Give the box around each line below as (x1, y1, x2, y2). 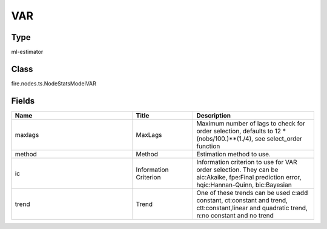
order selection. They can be (196, 165, 279, 174)
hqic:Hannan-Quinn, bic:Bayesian (196, 181, 292, 189)
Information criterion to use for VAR (196, 158, 297, 166)
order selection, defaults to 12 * (196, 127, 286, 135)
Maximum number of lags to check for (196, 119, 305, 127)
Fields (11, 96, 35, 106)
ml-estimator (11, 48, 44, 56)
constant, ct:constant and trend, (196, 196, 288, 204)
